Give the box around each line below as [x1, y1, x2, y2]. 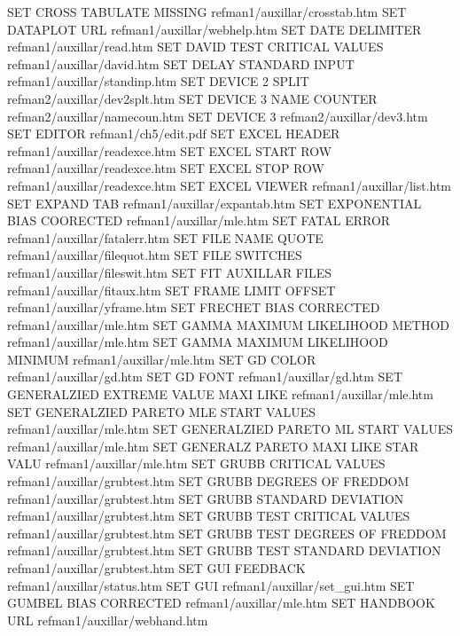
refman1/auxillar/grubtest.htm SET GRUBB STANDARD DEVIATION [7, 489, 404, 507]
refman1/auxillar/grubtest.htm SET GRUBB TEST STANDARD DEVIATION [7, 541, 441, 560]
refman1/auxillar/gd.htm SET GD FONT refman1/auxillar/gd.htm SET [7, 367, 402, 386]
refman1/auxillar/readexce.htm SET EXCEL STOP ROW [7, 159, 324, 177]
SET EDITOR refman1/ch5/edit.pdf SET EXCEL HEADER [7, 124, 340, 143]
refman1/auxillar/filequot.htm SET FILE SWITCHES [7, 246, 302, 264]
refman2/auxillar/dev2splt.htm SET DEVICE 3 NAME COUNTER [7, 89, 378, 107]
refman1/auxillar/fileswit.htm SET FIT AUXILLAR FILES [7, 263, 332, 281]
